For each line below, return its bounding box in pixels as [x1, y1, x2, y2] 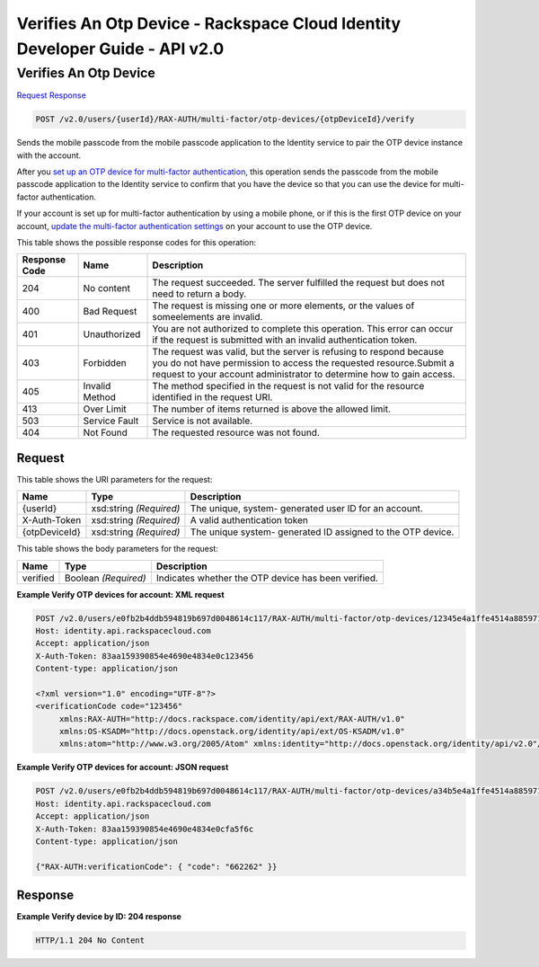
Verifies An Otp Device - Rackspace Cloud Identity [16, 13, 402, 33]
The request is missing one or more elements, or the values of [152, 299, 415, 312]
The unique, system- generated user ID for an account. [190, 502, 424, 515]
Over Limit [83, 403, 128, 415]
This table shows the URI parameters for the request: [16, 474, 213, 484]
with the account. [16, 149, 82, 161]
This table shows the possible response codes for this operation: [16, 236, 257, 247]
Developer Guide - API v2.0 [16, 39, 225, 58]
